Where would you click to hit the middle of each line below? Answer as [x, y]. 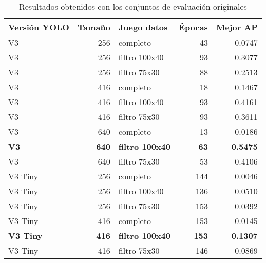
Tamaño [94, 27]
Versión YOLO [39, 27]
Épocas [193, 27]
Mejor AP [237, 27]
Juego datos [143, 27]
